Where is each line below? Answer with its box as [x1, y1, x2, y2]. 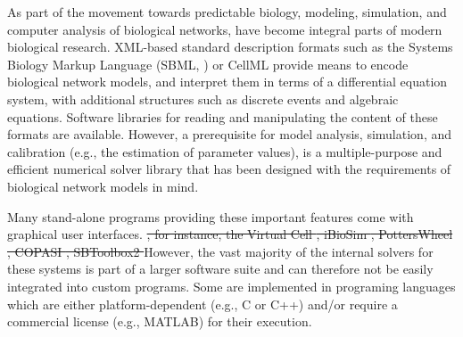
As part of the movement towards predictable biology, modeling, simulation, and [7, 3, 447, 21]
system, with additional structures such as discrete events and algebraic [7, 89, 399, 108]
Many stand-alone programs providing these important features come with [7, 207, 414, 226]
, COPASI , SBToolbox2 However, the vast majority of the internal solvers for [7, 242, 434, 260]
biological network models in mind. [7, 177, 199, 195]
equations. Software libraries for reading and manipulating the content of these [7, 107, 438, 126]
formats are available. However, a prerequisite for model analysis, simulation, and [7, 125, 452, 144]
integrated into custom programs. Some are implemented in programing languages [7, 276, 456, 295]
